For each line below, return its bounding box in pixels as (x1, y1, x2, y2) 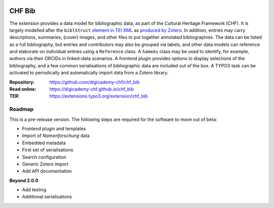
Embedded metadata (22, 140, 66, 146)
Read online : (9, 86, 37, 92)
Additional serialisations (22, 194, 72, 200)
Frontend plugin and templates (22, 126, 86, 132)
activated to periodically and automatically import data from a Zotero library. (9, 70, 168, 76)
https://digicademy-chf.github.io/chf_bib (49, 86, 134, 92)
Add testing (22, 187, 47, 193)
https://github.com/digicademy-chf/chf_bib (49, 79, 140, 85)
